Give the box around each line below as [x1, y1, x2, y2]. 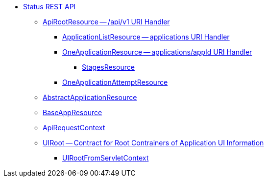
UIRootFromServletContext [62, 154, 149, 162]
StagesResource [82, 63, 135, 71]
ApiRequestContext [43, 123, 105, 132]
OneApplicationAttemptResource [62, 78, 168, 86]
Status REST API [23, 2, 76, 11]
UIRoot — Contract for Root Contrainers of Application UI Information [43, 139, 264, 147]
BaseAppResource [43, 108, 102, 117]
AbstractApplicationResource [43, 93, 137, 101]
